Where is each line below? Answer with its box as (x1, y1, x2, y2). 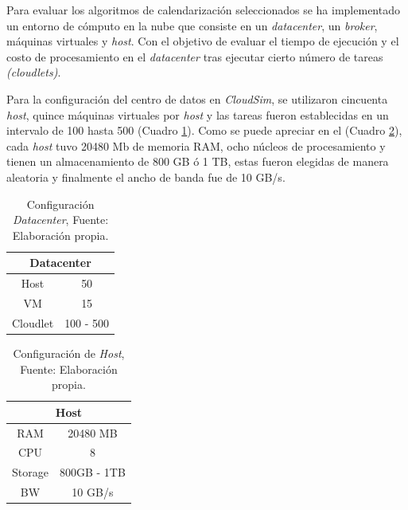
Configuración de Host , (13, 344, 125, 361)
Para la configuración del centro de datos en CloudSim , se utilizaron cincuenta (6, 90, 388, 107)
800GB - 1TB (59, 464, 126, 481)
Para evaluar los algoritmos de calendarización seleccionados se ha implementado (6, 2, 400, 18)
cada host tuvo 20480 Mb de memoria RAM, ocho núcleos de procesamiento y (6, 137, 386, 154)
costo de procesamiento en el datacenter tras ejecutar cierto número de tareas (6, 48, 383, 65)
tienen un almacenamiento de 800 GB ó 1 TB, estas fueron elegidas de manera (6, 153, 389, 170)
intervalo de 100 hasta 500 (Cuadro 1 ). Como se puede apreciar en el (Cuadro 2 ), (6, 122, 402, 139)
